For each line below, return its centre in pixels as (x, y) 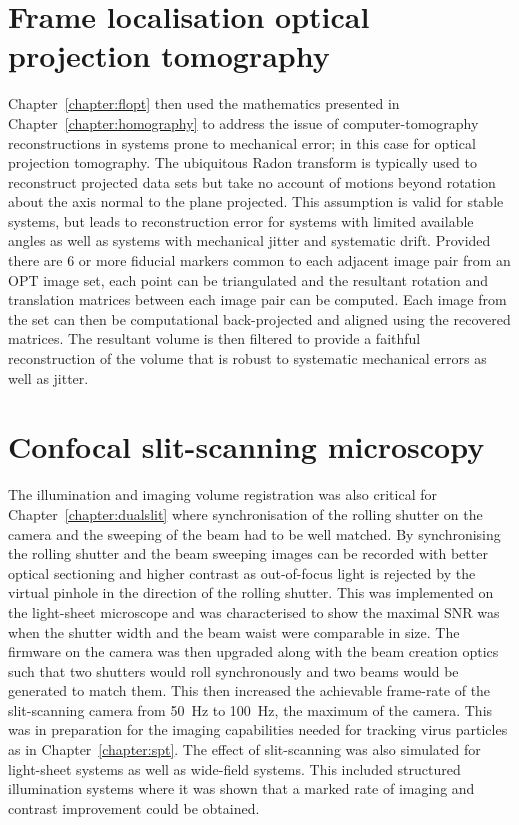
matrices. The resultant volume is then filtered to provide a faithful (214, 338)
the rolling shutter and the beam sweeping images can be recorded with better (248, 553)
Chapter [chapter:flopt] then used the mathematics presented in (204, 103)
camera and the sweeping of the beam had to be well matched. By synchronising (254, 533)
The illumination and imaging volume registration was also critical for (222, 494)
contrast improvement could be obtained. (134, 807)
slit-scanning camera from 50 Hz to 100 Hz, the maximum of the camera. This (250, 709)
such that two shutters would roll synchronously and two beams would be (233, 670)
